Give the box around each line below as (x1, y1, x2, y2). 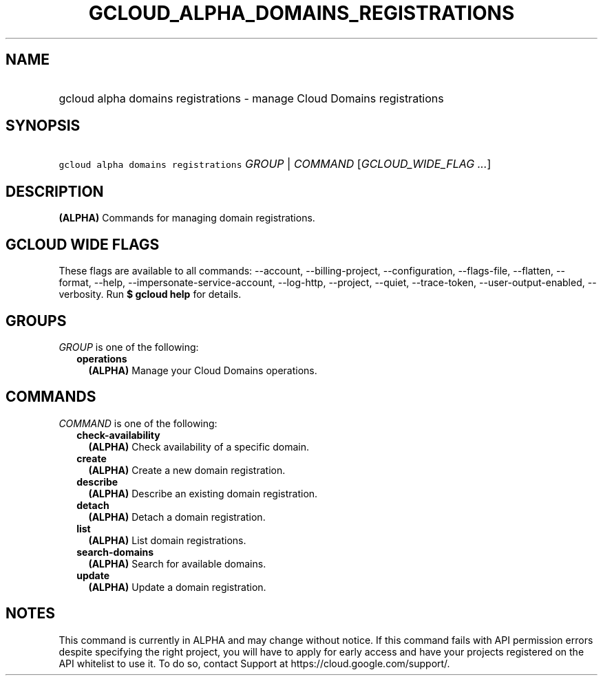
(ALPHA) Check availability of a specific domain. (88, 440, 310, 453)
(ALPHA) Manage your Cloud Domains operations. (88, 364, 317, 376)
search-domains (76, 545, 154, 558)
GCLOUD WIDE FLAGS (6, 235, 160, 253)
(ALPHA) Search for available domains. (88, 557, 266, 570)
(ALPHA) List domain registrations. (88, 534, 246, 546)
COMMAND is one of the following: (59, 417, 218, 429)
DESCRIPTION (6, 182, 104, 200)
